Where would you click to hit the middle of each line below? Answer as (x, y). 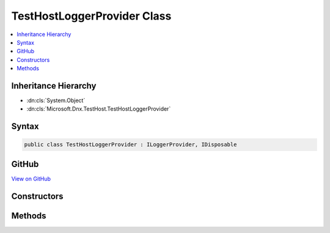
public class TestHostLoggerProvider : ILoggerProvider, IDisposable (130, 145)
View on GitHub (31, 179)
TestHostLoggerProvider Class (91, 16)
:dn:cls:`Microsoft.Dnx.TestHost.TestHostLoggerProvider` (99, 109)
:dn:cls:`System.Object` (56, 100)
